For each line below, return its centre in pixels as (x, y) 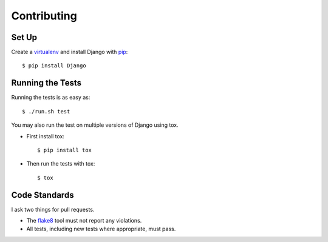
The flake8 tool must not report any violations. (84, 220)
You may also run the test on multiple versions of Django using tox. (95, 125)
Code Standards (43, 195)
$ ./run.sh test (46, 111)
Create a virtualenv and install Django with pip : (70, 52)
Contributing (44, 16)
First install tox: (46, 136)
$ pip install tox (65, 150)
